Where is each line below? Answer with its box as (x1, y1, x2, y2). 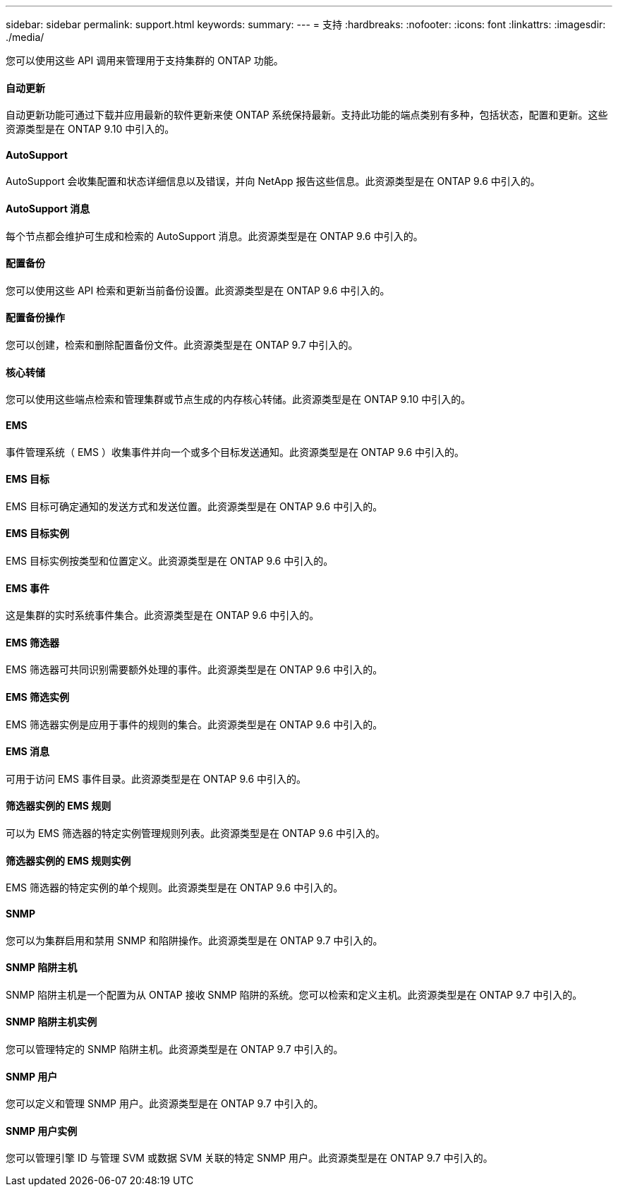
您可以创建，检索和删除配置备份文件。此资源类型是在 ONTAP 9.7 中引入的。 (6, 339, 358, 351)
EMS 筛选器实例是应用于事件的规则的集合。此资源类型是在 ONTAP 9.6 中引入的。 (6, 718, 383, 730)
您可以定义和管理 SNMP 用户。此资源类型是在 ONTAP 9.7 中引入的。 (6, 1097, 324, 1110)
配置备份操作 (6, 311, 65, 324)
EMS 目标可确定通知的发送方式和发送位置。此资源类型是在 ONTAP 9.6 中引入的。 (6, 500, 383, 512)
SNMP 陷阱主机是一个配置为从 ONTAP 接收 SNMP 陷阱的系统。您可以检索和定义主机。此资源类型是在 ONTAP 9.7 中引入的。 (6, 988, 583, 1001)
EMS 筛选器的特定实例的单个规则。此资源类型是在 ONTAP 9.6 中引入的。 (6, 881, 344, 894)
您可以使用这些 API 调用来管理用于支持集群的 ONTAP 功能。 (6, 54, 284, 66)
